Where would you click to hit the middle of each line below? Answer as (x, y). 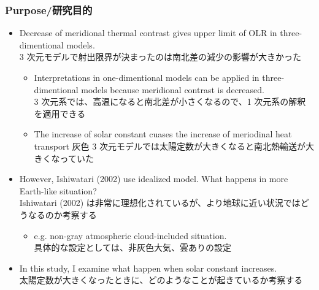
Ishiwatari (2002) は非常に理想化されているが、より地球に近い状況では (160, 203)
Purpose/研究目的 (49, 10)
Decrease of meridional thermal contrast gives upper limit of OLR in (148, 33)
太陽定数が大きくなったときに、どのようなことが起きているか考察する (161, 280)
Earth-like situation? (58, 190)
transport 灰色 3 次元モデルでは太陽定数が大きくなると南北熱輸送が (170, 146)
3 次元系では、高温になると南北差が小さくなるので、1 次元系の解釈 (170, 101)
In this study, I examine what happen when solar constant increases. (148, 268)
